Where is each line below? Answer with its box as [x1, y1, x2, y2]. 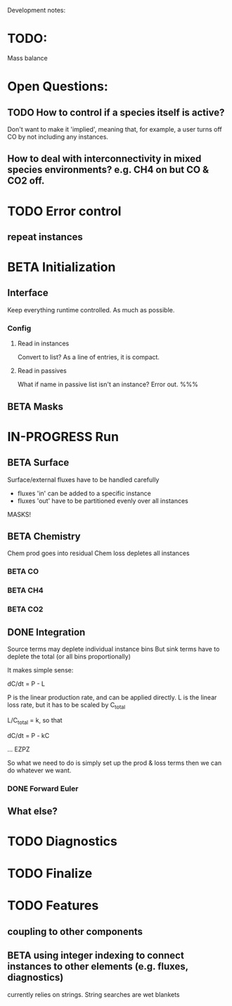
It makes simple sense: [7, 666, 74, 674]
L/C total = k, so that [7, 715, 63, 726]
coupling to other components [7, 925, 143, 938]
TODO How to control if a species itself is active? [7, 106, 225, 118]
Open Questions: [7, 79, 108, 94]
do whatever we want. [7, 766, 72, 775]
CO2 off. [7, 175, 45, 187]
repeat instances [7, 231, 83, 243]
